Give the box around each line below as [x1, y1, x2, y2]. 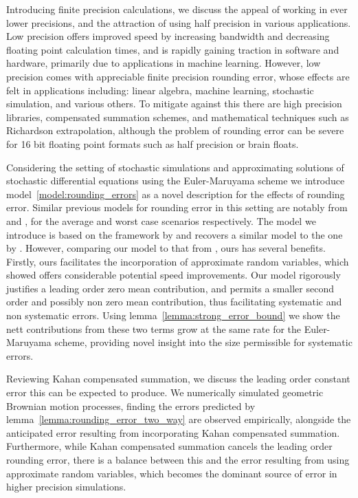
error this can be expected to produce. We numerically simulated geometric [6, 385, 324, 400]
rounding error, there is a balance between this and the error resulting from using [6, 453, 350, 466]
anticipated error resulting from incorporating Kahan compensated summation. [6, 425, 340, 440]
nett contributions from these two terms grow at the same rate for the [6, 321, 302, 336]
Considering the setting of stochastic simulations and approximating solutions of [6, 160, 344, 174]
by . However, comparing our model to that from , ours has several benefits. [6, 241, 326, 255]
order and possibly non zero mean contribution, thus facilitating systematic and [6, 294, 342, 309]
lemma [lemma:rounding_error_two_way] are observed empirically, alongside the [6, 412, 351, 426]
